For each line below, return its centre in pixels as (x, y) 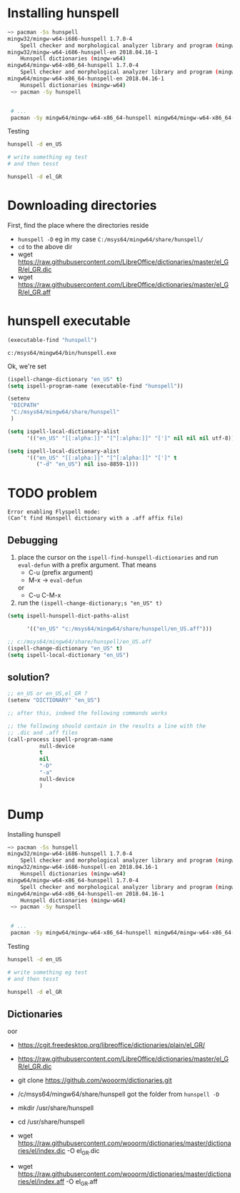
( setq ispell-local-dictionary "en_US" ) (69, 655)
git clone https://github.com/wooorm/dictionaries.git (95, 1080)
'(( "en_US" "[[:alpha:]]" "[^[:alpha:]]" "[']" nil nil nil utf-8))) (132, 438)
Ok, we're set (27, 366)
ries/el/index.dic (41, 1151)
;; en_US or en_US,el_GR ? (47, 694)
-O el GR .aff (82, 1182)
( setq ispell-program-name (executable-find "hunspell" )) (95, 386)
